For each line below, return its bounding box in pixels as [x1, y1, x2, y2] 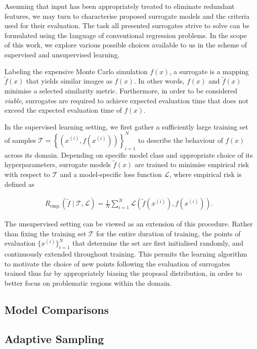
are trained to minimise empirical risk [134, 159, 249, 170]
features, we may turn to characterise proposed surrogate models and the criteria [4, 10, 250, 21]
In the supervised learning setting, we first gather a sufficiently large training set [4, 121, 249, 131]
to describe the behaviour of [138, 134, 223, 145]
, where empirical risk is [169, 169, 242, 179]
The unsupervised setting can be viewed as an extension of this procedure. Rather [4, 218, 253, 229]
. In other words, [134, 76, 185, 86]
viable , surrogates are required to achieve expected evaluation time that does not [4, 95, 249, 105]
